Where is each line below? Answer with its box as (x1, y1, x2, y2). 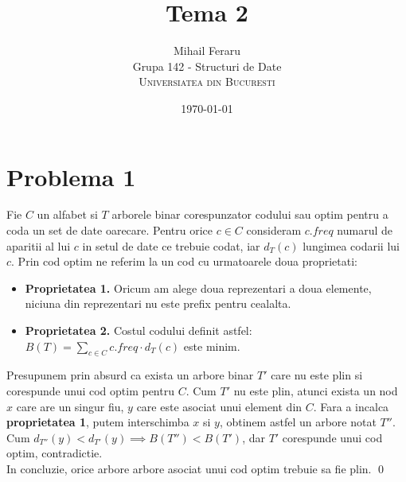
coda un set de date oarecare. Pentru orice (6, 222, 213, 239)
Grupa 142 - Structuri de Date (132, 57, 282, 74)
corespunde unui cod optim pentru (6, 382, 174, 398)
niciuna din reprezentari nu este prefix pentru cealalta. (25, 295, 291, 312)
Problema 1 (6, 160, 136, 192)
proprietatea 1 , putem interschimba (6, 414, 189, 430)
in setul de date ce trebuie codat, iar (82, 237, 260, 254)
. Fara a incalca (313, 398, 389, 414)
